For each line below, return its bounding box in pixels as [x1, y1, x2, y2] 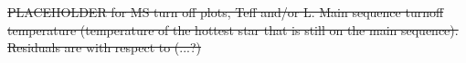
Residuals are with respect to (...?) [7, 38, 202, 57]
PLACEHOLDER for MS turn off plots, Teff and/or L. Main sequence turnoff [7, 3, 444, 21]
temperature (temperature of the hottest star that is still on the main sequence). [7, 20, 459, 39]
